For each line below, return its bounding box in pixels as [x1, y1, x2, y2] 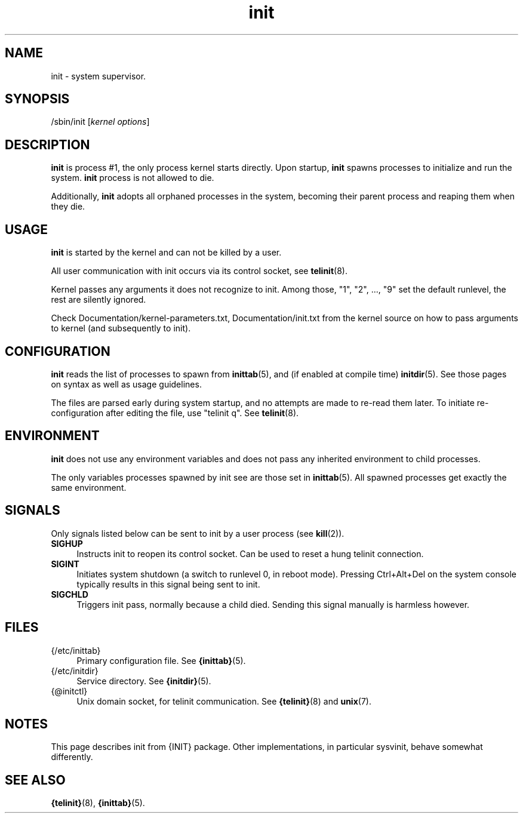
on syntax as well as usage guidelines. [51, 379, 202, 389]
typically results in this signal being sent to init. [76, 579, 260, 589]
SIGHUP [51, 538, 83, 549]
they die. [51, 201, 85, 212]
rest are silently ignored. [51, 294, 146, 305]
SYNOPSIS [5, 91, 70, 107]
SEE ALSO [5, 772, 66, 788]
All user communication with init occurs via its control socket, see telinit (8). [51, 266, 347, 276]
